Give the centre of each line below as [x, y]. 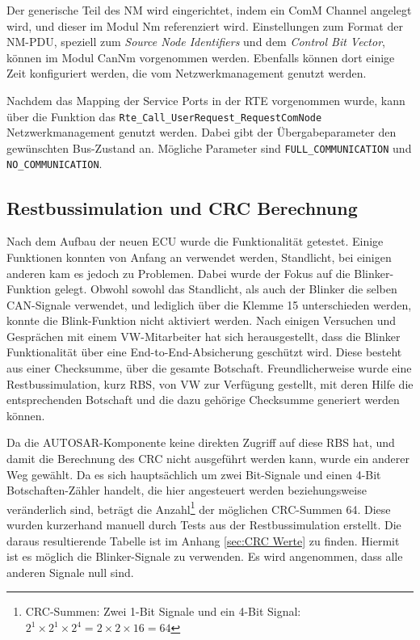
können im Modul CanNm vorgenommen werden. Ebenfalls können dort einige [201, 57]
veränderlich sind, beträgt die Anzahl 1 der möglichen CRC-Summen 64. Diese [199, 507]
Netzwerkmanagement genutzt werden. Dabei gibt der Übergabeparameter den [202, 132]
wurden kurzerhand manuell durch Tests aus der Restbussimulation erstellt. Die [204, 525]
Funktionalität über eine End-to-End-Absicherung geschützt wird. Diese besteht [204, 352]
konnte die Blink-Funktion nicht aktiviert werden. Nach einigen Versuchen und [202, 320]
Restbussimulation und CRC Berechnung [182, 207]
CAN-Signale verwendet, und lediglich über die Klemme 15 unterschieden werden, [209, 304]
